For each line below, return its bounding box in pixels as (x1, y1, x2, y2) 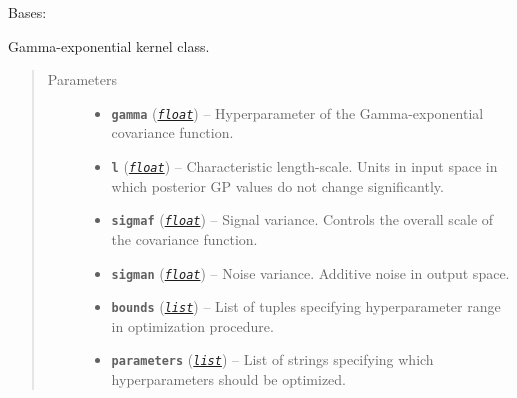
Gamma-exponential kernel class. (8, 35, 210, 56)
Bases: (8, 2, 47, 22)
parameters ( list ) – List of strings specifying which (111, 349, 434, 370)
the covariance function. (111, 228, 258, 249)
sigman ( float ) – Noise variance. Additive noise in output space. (111, 262, 510, 283)
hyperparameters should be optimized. (111, 369, 346, 390)
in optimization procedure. (111, 315, 274, 336)
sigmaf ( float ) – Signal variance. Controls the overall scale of (111, 209, 494, 230)
